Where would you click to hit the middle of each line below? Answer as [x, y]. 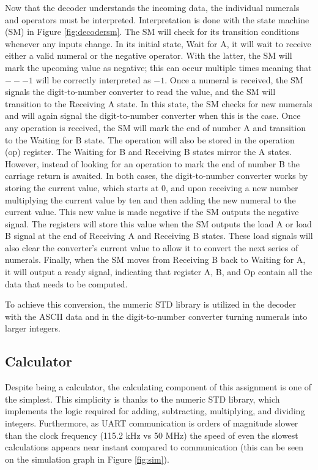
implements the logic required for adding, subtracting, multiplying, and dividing [155, 411]
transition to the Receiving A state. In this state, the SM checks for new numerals [159, 103]
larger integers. [33, 328]
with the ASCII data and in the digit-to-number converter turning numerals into [156, 316]
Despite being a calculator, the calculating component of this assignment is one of [158, 387]
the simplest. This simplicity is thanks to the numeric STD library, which [142, 399]
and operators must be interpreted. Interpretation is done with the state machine [157, 19]
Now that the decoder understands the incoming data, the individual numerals [152, 7]
